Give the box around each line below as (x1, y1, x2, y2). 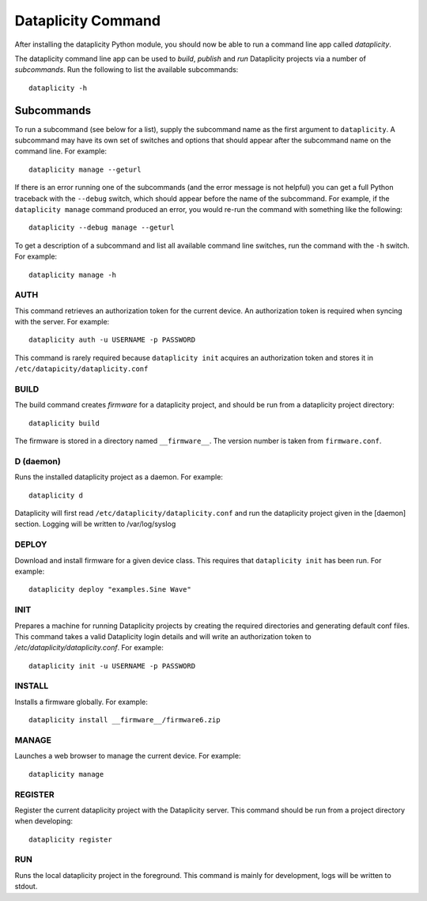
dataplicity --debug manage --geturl (28, 223, 176, 233)
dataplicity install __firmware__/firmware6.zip (28, 716, 221, 725)
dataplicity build (28, 418, 100, 427)
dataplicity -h (28, 83, 88, 93)
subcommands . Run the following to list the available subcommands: (14, 65, 239, 74)
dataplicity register (28, 835, 112, 844)
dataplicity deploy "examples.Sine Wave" (28, 585, 191, 594)
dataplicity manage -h (28, 270, 117, 279)
